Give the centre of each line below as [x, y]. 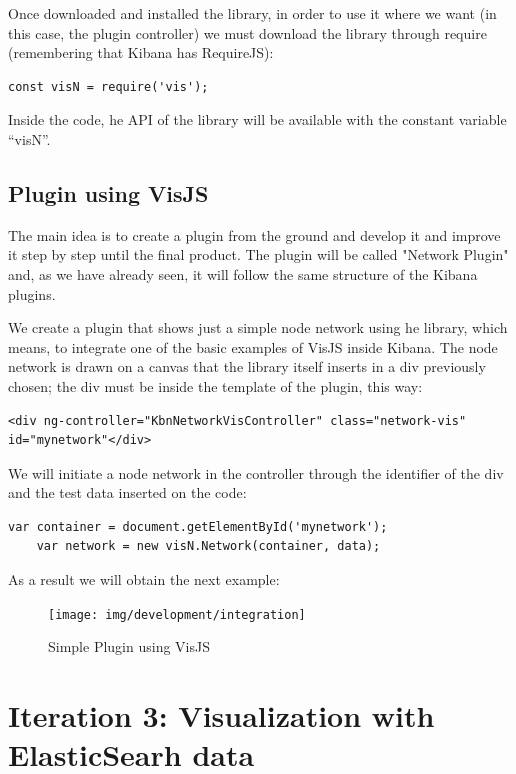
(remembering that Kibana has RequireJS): [141, 52]
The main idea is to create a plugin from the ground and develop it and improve [254, 234]
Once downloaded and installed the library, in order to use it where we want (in [252, 13]
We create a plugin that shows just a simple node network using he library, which [258, 327]
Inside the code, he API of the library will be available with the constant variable [257, 119]
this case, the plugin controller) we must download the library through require [247, 32]
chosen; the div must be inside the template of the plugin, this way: [215, 385]
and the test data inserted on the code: [127, 492]
